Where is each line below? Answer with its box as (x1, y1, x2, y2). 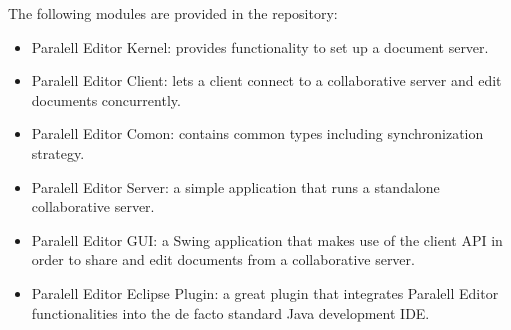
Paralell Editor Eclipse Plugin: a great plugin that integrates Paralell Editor (31, 282, 499, 303)
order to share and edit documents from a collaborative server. (31, 249, 415, 270)
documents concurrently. (31, 89, 181, 110)
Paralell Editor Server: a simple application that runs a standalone (31, 176, 440, 197)
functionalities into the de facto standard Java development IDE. (31, 302, 430, 323)
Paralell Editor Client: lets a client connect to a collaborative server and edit (31, 70, 502, 91)
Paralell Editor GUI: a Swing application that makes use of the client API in (31, 229, 503, 250)
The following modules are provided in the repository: (8, 3, 338, 23)
